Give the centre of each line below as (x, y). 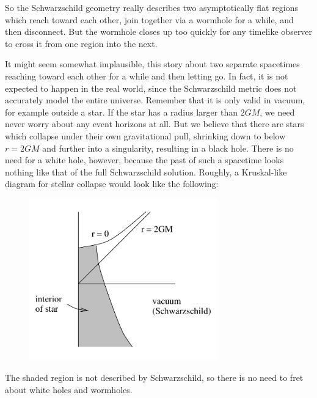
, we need (277, 112)
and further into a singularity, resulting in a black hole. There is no (168, 148)
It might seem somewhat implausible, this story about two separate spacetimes (152, 64)
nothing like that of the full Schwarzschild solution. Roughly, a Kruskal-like (146, 171)
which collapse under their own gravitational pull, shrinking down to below (145, 135)
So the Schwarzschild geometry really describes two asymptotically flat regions (152, 7)
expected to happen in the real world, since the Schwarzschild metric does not (151, 88)
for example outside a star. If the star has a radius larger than (121, 112)
